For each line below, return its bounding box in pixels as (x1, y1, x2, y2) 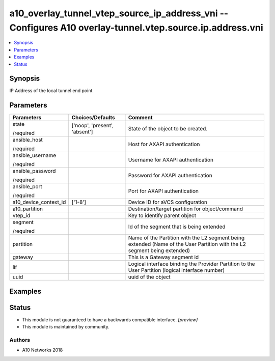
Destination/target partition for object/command (128, 205, 243, 212)
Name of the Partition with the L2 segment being (128, 234, 245, 241)
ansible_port (12, 183, 43, 190)
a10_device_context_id (12, 199, 66, 206)
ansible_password (12, 168, 56, 175)
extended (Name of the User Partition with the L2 (128, 241, 246, 248)
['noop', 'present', (71, 122, 114, 129)
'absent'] (71, 128, 93, 135)
